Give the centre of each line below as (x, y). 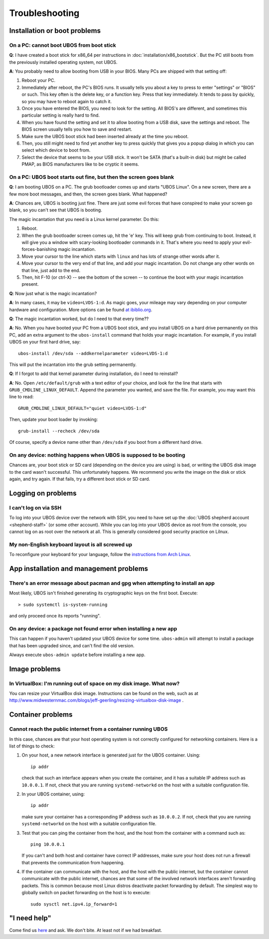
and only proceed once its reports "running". (55, 615)
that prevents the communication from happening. (73, 862)
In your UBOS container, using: (53, 794)
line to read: (21, 397)
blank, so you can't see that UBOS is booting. (56, 210)
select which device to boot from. (56, 150)
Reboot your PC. (39, 80)
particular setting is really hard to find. (61, 115)
